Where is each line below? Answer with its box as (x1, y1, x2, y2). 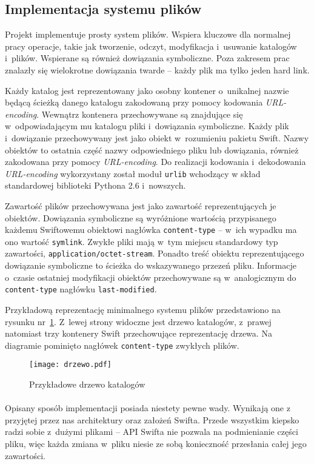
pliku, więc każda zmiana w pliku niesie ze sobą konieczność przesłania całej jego (5, 437, 307, 450)
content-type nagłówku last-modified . (5, 283, 157, 295)
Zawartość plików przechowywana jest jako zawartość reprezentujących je (5, 199, 276, 212)
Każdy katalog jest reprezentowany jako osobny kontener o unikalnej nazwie (5, 84, 289, 96)
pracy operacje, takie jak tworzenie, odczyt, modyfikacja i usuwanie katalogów (5, 39, 297, 52)
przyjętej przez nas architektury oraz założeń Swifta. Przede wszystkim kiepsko (5, 413, 299, 426)
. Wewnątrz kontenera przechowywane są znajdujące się (36, 107, 243, 120)
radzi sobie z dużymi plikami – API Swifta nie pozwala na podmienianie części (5, 425, 298, 438)
